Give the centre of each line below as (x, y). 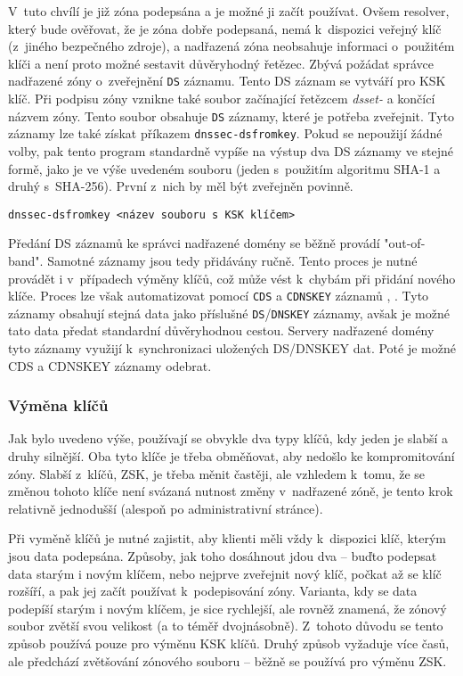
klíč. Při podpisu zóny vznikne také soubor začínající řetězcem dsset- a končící (222, 99)
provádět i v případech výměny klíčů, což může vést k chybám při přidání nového (232, 278)
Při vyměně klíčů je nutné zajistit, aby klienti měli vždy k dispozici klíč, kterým (227, 538)
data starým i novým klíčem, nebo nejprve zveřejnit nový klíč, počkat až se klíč (225, 573)
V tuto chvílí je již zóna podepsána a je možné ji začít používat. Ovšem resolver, (229, 11)
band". (26, 260)
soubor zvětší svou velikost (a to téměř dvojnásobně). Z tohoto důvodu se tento (226, 626)
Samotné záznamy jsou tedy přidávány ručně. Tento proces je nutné (232, 260)
